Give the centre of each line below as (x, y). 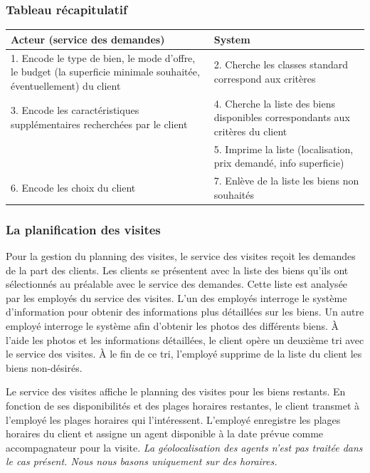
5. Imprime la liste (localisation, (284, 149)
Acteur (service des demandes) (88, 39)
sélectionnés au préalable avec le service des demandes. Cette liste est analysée (177, 284)
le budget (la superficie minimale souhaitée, (105, 72)
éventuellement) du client (66, 85)
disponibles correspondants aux (282, 117)
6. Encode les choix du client (73, 187)
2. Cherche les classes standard (281, 64)
